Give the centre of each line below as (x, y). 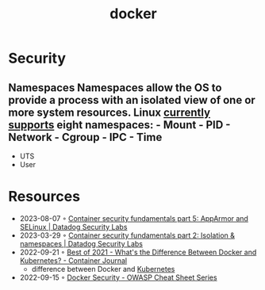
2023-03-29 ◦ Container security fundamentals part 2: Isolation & (127, 235)
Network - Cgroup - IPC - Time (85, 137)
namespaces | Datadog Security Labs (81, 243)
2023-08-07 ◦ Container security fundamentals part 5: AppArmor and (134, 218)
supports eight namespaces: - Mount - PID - (119, 125)
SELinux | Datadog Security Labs (73, 227)
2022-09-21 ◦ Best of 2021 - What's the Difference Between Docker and (138, 252)
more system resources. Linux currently (109, 112)
